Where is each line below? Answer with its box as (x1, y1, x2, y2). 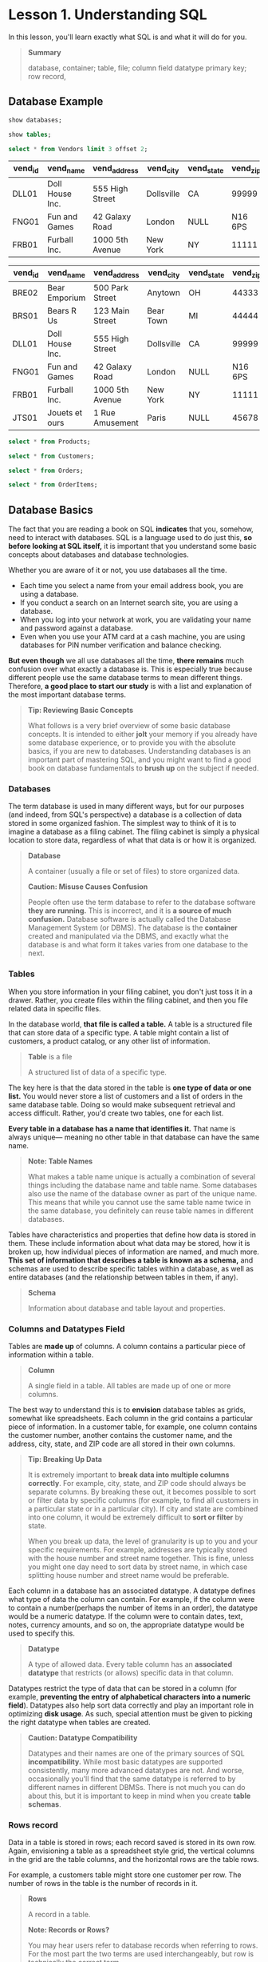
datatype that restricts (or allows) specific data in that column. (27, 1668, 234, 1677)
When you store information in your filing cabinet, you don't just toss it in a (8, 987, 253, 996)
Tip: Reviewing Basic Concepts (27, 706, 134, 715)
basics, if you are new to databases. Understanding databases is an (27, 747, 251, 756)
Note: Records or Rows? (27, 1925, 110, 1935)
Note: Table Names (27, 1156, 93, 1166)
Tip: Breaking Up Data (27, 1454, 102, 1463)
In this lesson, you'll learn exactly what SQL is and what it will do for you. (8, 32, 247, 42)
